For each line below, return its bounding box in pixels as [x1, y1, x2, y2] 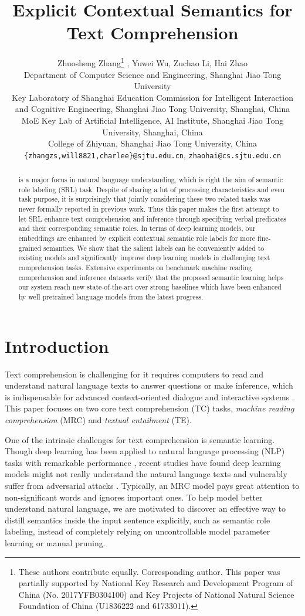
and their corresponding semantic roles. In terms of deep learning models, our [18, 223, 256, 233]
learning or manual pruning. [5, 536, 106, 549]
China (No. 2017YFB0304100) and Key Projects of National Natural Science [18, 588, 294, 600]
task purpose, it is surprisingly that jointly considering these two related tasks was [18, 194, 270, 204]
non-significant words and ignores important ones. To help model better [5, 491, 263, 503]
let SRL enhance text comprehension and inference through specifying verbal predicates [18, 213, 286, 223]
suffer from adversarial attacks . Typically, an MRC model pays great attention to [5, 479, 300, 491]
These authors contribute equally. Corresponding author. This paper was [18, 565, 280, 577]
